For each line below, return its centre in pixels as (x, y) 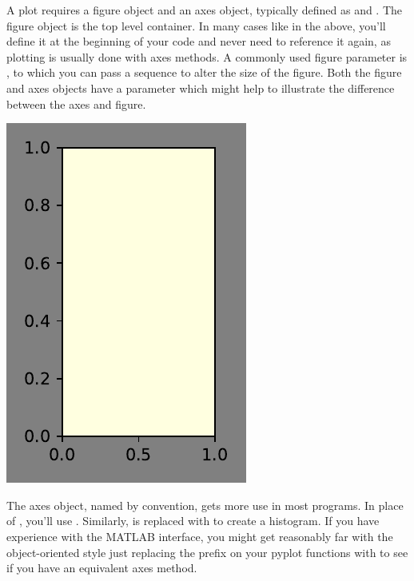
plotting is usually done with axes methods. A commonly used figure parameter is (207, 56)
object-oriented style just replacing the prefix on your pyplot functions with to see (207, 552)
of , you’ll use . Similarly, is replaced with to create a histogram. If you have (193, 521)
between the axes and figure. (76, 103)
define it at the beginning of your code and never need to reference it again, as (199, 41)
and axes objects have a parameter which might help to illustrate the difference (201, 88)
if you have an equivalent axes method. (102, 568)
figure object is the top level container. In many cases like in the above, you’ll (196, 25)
